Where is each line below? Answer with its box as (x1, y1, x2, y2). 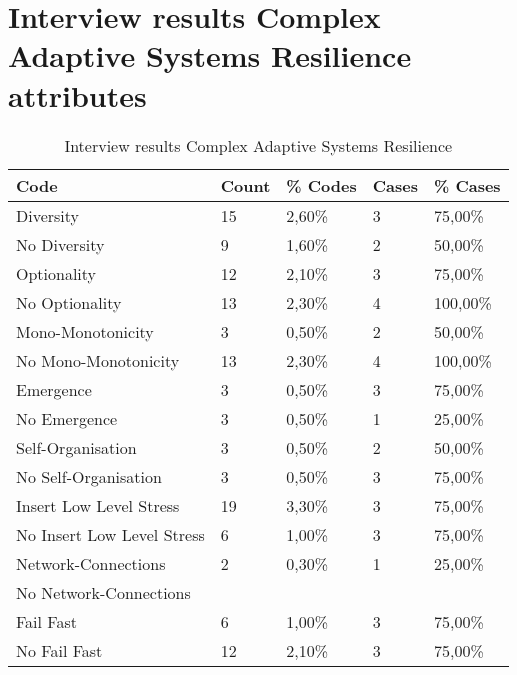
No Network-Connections (16, 580, 191, 604)
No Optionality (16, 290, 122, 314)
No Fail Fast (16, 638, 103, 662)
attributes (8, 74, 147, 115)
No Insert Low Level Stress (16, 522, 205, 546)
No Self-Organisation (16, 464, 162, 488)
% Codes (286, 173, 357, 197)
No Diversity (16, 232, 105, 256)
